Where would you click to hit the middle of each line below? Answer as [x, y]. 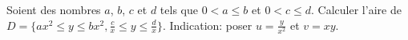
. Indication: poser [207, 25]
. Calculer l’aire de [356, 9]
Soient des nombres [54, 9]
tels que [179, 9]
